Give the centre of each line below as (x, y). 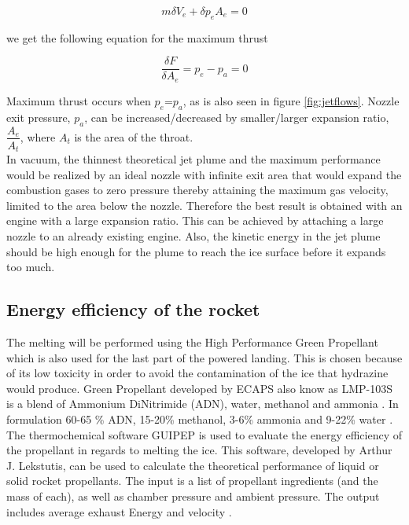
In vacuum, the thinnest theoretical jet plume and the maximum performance (193, 159)
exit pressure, (39, 117)
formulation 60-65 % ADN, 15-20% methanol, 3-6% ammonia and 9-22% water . (200, 419)
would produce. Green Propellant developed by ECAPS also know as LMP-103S (199, 388)
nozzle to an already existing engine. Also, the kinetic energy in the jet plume (193, 235)
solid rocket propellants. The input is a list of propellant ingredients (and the (192, 481)
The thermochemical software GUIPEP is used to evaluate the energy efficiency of (204, 434)
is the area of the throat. (134, 136)
